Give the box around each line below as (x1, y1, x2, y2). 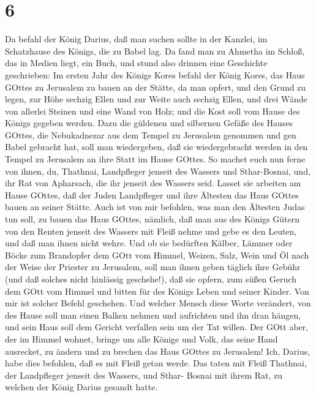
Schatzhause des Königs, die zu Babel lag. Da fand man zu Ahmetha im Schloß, (5, 44, 305, 57)
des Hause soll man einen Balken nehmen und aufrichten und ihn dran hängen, (5, 308, 301, 321)
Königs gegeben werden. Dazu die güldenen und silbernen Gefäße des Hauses (5, 116, 293, 129)
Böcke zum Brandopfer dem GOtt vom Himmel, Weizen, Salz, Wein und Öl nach (5, 248, 309, 261)
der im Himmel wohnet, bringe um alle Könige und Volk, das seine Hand (5, 332, 278, 345)
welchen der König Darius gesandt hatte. (5, 380, 158, 393)
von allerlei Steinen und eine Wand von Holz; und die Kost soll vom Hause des (5, 104, 300, 117)
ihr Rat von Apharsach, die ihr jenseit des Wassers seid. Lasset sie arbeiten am (5, 176, 301, 189)
